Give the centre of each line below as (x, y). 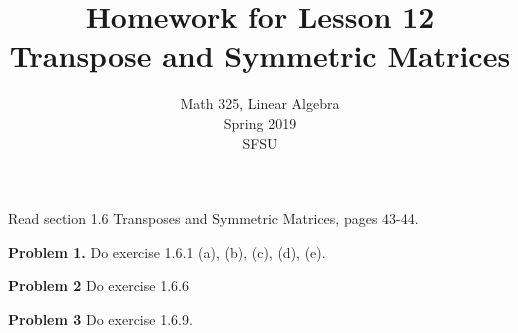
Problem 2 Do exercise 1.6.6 (98, 285)
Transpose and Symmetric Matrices (260, 55)
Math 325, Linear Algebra (260, 103)
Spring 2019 (260, 122)
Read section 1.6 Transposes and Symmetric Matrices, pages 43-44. (213, 218)
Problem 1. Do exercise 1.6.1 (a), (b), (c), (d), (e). (167, 251)
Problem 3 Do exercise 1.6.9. (100, 318)
